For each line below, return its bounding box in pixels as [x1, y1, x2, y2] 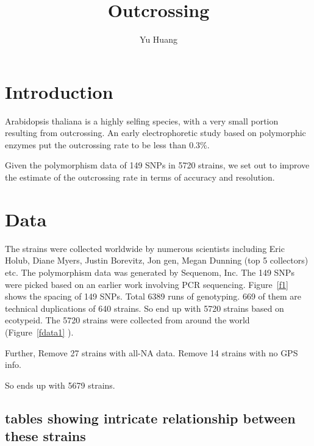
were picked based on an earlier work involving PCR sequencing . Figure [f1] [5, 278, 288, 290]
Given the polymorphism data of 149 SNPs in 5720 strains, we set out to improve [5, 159, 310, 171]
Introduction [5, 79, 113, 104]
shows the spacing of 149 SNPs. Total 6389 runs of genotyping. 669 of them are [5, 290, 301, 303]
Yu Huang [140, 33, 177, 46]
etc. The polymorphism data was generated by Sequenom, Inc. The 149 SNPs [5, 265, 294, 278]
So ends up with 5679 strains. [5, 378, 115, 391]
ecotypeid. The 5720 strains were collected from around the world [5, 314, 250, 326]
